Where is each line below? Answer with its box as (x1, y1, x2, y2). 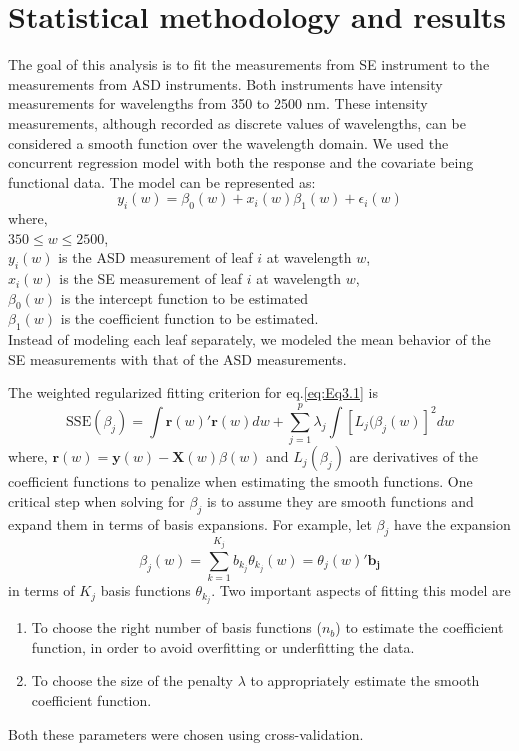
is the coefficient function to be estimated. (60, 308, 319, 329)
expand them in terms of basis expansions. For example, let (8, 513, 372, 534)
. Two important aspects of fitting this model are (211, 580, 511, 601)
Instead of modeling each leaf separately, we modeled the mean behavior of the (8, 329, 491, 350)
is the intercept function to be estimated (60, 287, 308, 308)
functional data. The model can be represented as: (8, 171, 316, 192)
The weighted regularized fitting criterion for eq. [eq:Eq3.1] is (8, 382, 378, 403)
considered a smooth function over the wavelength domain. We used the (8, 132, 449, 153)
